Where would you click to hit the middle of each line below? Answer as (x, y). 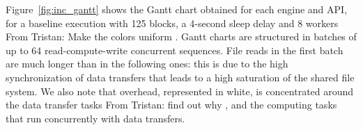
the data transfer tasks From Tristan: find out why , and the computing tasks (171, 105)
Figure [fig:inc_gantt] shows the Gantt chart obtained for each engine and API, (177, 9)
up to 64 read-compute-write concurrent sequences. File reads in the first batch (175, 50)
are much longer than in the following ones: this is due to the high (147, 64)
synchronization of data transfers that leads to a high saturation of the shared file (180, 77)
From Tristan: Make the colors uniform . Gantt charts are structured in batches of (181, 36)
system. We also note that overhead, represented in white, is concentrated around (180, 91)
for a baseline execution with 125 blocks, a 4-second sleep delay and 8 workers (172, 23)
